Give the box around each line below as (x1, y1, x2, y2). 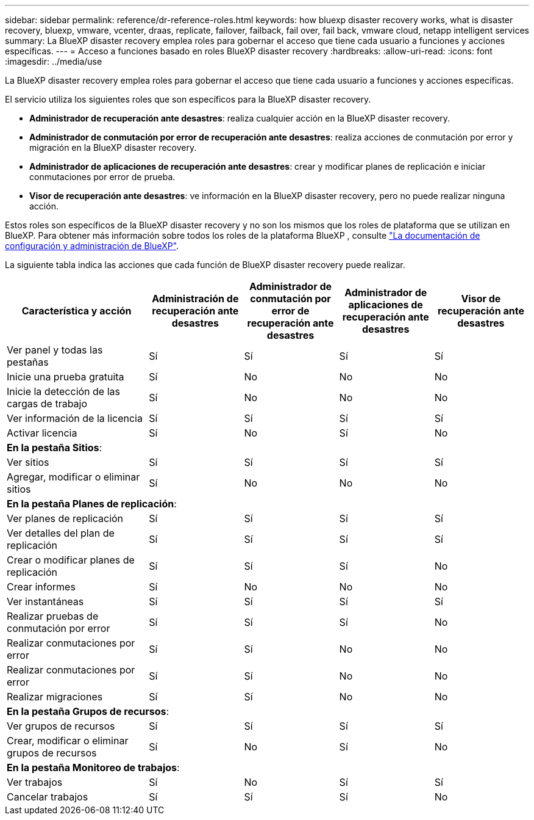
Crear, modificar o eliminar (7, 735, 129, 747)
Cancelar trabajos (7, 791, 88, 803)
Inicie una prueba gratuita (7, 371, 124, 383)
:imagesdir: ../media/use (5, 56, 102, 67)
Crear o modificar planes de (7, 554, 135, 566)
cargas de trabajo (7, 397, 88, 410)
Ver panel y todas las (7, 344, 103, 356)
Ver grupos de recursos (7, 720, 115, 732)
